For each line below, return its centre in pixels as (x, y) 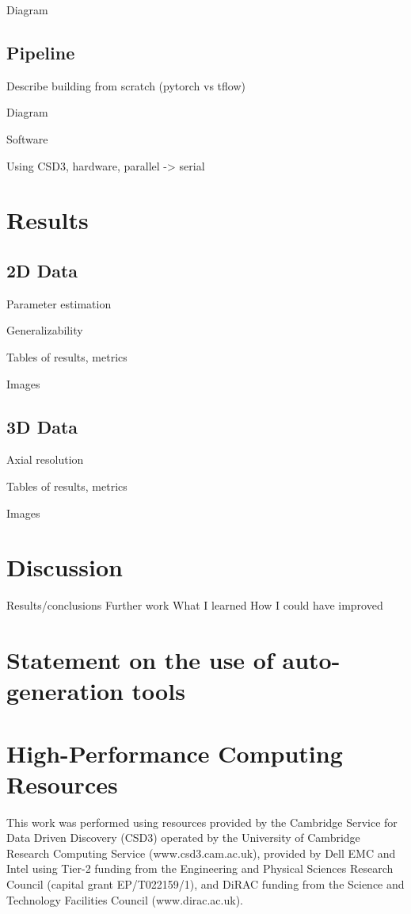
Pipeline (41, 52)
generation (65, 691)
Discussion (65, 567)
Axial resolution (45, 459)
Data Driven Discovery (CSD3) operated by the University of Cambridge (183, 838)
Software (27, 138)
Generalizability (45, 330)
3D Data (42, 426)
